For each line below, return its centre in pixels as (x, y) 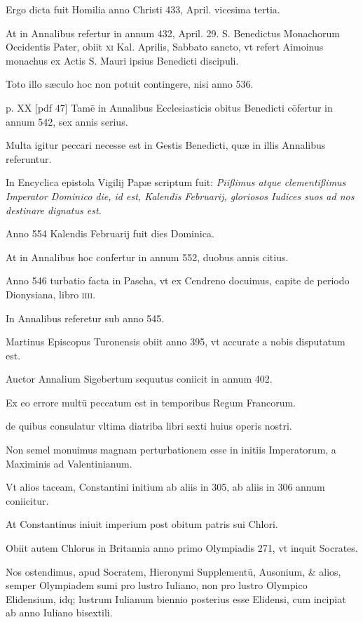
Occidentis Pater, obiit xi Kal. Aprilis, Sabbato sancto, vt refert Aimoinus (165, 47)
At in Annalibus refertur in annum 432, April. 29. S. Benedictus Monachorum (173, 33)
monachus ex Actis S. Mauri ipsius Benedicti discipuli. (122, 60)
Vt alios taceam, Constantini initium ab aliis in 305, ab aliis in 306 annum (165, 487)
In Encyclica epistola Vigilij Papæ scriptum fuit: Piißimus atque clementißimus (176, 182)
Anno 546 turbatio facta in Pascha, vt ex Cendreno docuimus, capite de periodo (178, 280)
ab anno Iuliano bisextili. (59, 613)
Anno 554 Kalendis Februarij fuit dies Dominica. (110, 233)
